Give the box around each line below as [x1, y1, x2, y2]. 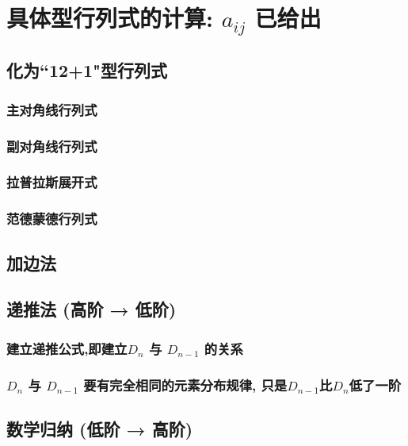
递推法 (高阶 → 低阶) [6, 297, 177, 321]
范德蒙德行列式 [6, 209, 97, 229]
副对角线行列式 [6, 136, 97, 156]
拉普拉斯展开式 [6, 172, 97, 192]
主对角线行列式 [6, 99, 97, 119]
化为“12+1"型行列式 [6, 58, 168, 83]
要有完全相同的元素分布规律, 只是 [83, 375, 288, 394]
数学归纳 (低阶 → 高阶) [6, 416, 193, 440]
